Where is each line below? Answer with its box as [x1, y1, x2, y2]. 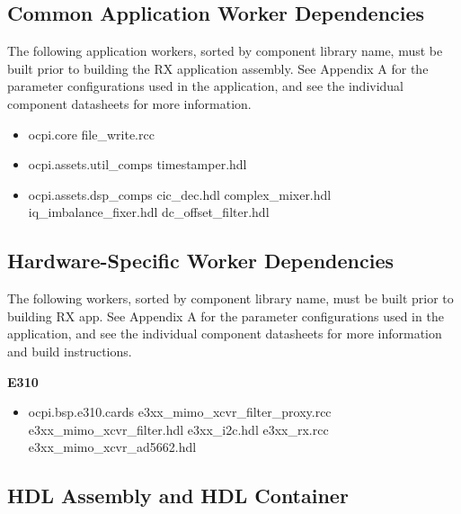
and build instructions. [7, 341, 132, 360]
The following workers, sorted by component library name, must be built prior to [7, 289, 454, 308]
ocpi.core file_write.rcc [28, 124, 155, 143]
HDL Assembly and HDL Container [7, 482, 349, 509]
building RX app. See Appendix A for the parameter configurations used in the [7, 306, 444, 325]
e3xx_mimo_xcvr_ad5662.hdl [28, 437, 197, 456]
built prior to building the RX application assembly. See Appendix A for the [7, 59, 429, 77]
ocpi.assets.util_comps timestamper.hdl [28, 155, 247, 174]
